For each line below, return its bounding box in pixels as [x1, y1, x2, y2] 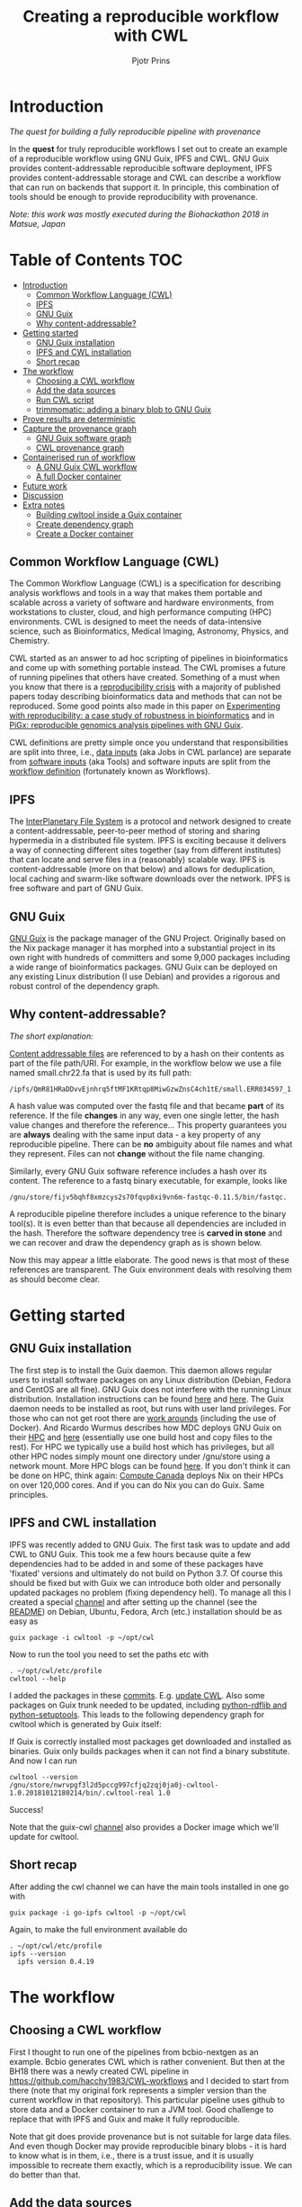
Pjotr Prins [131, 55, 171, 66]
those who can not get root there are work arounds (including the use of [9, 1412, 277, 1423]
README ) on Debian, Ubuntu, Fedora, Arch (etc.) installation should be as [9, 1606, 283, 1617]
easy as [9, 1616, 39, 1626]
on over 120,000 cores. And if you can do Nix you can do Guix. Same [9, 1479, 265, 1491]
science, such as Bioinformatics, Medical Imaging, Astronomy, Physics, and [9, 626, 289, 636]
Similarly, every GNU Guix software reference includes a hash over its [9, 1166, 268, 1176]
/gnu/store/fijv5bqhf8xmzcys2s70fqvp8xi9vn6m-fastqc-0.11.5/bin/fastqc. [9, 1193, 288, 1202]
